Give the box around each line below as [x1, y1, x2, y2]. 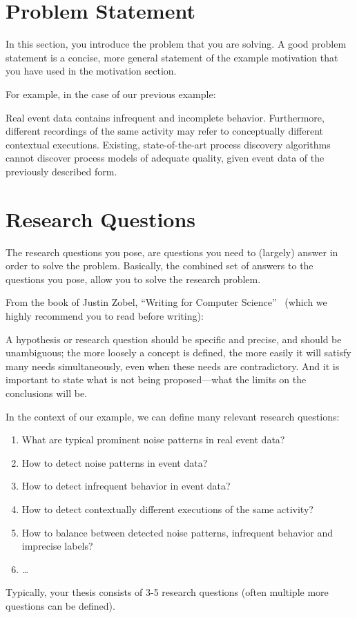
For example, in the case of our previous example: [6, 86, 216, 101]
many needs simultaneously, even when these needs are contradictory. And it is [6, 358, 340, 373]
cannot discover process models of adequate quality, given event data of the [6, 151, 325, 165]
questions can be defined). [6, 598, 115, 612]
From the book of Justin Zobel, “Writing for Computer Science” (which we [6, 295, 327, 309]
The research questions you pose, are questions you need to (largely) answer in [6, 244, 338, 259]
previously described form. [6, 164, 117, 178]
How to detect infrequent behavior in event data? [21, 479, 231, 493]
